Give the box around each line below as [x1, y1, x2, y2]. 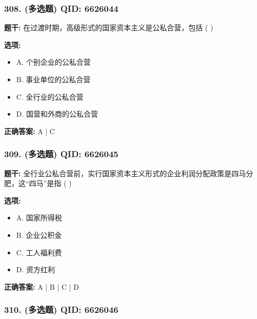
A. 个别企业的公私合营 [16, 57, 91, 67]
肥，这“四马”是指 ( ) [4, 178, 72, 189]
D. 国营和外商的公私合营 [16, 108, 98, 119]
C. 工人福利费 [16, 247, 62, 257]
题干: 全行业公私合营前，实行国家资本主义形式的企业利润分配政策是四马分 [4, 167, 253, 178]
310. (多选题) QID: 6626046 [4, 303, 118, 316]
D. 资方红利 [16, 264, 55, 275]
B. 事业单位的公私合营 [16, 74, 91, 84]
